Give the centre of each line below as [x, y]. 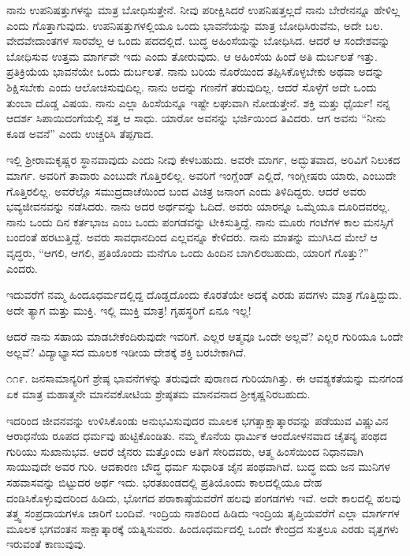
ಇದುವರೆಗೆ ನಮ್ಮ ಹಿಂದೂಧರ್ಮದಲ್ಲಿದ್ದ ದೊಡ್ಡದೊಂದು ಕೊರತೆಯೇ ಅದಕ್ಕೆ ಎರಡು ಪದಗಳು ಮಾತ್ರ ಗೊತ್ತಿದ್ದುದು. [204, 295]
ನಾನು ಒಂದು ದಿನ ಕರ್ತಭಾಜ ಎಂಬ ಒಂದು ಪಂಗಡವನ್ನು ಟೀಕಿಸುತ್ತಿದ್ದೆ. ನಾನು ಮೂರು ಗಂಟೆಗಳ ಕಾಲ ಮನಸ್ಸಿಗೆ [200, 221]
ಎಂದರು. [22, 268]
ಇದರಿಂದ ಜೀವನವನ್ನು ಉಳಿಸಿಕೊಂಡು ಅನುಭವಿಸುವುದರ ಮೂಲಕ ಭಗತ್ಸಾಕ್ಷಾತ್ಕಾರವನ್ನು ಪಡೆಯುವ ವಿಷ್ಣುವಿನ [198, 420]
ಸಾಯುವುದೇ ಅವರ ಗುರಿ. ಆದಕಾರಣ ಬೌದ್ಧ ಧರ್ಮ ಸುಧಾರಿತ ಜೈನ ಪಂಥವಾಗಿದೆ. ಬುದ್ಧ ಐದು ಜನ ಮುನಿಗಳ [198, 466]
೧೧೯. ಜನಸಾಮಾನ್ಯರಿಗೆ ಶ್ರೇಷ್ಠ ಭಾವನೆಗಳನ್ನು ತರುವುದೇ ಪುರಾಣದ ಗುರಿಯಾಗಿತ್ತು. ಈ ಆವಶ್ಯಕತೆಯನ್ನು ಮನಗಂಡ [205, 378]
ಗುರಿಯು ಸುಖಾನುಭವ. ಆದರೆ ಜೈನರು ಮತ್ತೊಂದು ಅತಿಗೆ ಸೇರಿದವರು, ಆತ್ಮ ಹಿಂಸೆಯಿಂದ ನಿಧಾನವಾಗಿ [185, 451]
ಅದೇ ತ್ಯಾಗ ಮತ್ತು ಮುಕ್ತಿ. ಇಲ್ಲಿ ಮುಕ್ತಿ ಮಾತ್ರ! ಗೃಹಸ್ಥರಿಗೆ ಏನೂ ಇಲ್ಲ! [129, 310]
